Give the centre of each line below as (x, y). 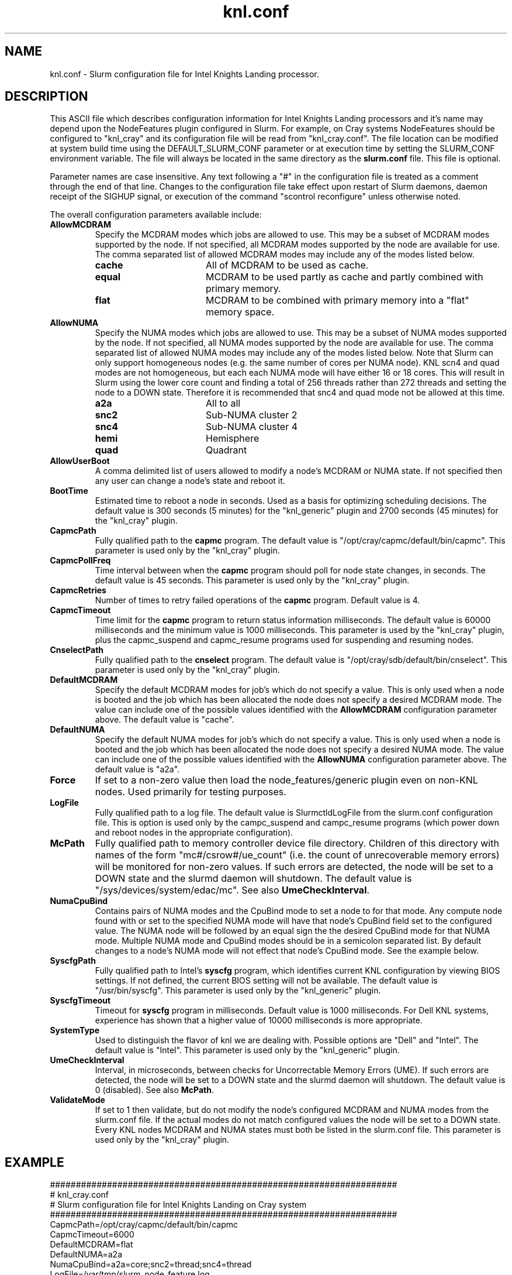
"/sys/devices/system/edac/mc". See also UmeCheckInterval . (232, 890)
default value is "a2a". (137, 769)
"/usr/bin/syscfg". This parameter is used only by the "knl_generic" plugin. (238, 991)
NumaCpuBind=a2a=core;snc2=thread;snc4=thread (151, 1264)
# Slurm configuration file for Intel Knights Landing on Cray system (178, 1205)
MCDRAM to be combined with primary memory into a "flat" (337, 300)
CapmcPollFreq (80, 561)
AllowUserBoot (80, 461)
